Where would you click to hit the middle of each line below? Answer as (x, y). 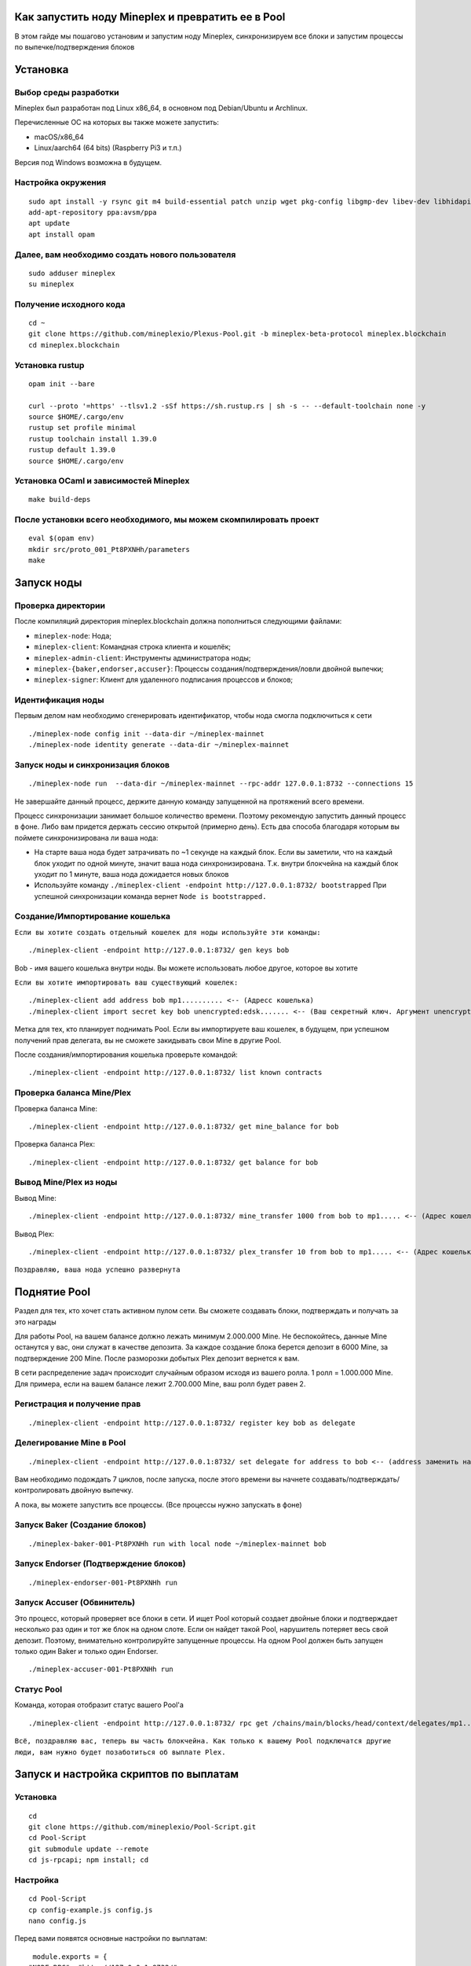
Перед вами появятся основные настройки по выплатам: (111, 1938)
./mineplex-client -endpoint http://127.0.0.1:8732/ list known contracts (175, 1073)
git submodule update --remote (89, 1849)
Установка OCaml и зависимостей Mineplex (102, 481)
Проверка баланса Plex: (55, 1144)
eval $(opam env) (62, 538)
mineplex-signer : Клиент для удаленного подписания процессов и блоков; (164, 679)
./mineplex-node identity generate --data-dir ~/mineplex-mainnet (159, 745)
